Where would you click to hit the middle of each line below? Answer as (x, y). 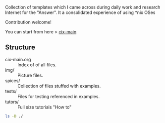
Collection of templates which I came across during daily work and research (83, 7)
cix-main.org (18, 59)
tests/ (11, 91)
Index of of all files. (37, 65)
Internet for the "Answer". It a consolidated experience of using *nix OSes (80, 12)
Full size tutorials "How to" (45, 107)
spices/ (13, 80)
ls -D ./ (14, 116)
